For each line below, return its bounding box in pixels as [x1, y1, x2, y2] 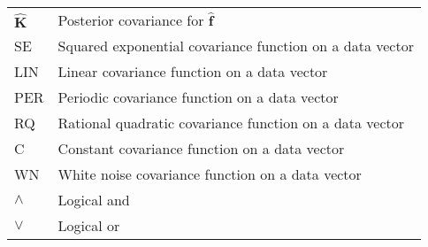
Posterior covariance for [57, 10, 204, 30]
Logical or [57, 215, 120, 235]
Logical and [57, 189, 130, 210]
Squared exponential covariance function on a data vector [57, 35, 414, 56]
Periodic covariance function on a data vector [57, 87, 339, 107]
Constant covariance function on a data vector [57, 138, 345, 158]
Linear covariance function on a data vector [57, 61, 328, 81]
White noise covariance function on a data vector [57, 164, 362, 184]
